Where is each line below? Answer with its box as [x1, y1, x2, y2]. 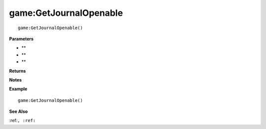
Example [9, 86, 28, 92]
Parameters [9, 36, 34, 42]
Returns [9, 68, 26, 74]
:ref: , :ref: [9, 118, 36, 124]
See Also [9, 109, 28, 115]
